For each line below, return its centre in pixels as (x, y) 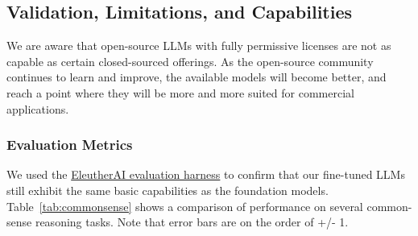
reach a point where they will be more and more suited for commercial (180, 92)
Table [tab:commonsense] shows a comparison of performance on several (185, 206)
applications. (38, 108)
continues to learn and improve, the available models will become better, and (197, 77)
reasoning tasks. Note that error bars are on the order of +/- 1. (192, 222)
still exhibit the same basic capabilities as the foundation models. (168, 190)
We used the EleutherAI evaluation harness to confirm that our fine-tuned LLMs (206, 174)
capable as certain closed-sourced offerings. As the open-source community (190, 61)
